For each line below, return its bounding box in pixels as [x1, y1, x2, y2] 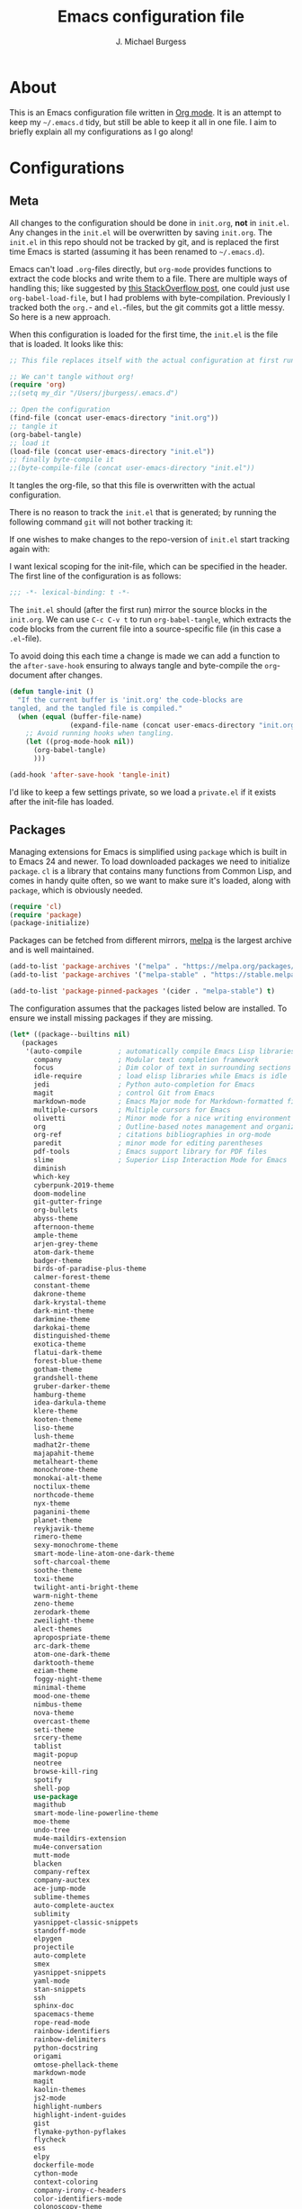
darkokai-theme [32, 1323, 91, 1332]
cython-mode [32, 2168, 78, 2177]
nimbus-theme [32, 1700, 83, 1709]
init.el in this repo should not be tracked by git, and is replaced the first [9, 236, 280, 247]
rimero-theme [32, 1532, 83, 1541]
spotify [32, 1775, 63, 1785]
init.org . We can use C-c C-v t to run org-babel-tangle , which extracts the [9, 614, 292, 625]
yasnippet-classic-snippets [32, 1917, 139, 1927]
